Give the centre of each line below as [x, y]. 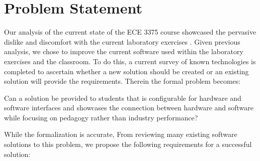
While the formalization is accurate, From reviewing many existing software [121, 134]
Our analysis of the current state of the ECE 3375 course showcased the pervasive [130, 32]
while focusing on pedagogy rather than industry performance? [101, 117]
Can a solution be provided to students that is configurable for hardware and [123, 98]
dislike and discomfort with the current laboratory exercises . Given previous [122, 41]
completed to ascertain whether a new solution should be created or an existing [126, 71]
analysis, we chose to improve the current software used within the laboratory [124, 51]
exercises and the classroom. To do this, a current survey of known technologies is [130, 61]
